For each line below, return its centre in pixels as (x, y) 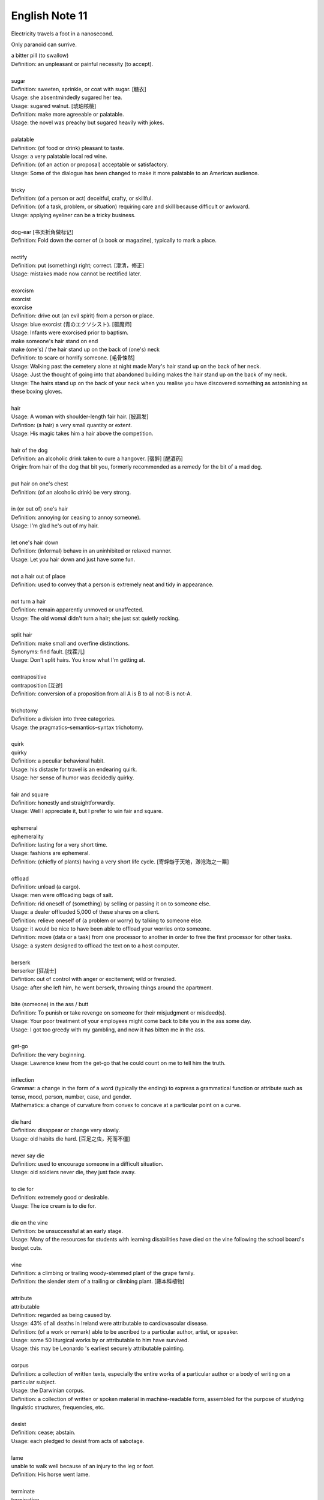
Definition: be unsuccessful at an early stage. (67, 1231)
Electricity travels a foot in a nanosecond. (62, 34)
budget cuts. (27, 1247)
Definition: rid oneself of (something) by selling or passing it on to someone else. (111, 904)
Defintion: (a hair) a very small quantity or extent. (72, 425)
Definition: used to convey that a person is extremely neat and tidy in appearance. (112, 584)
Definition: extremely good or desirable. (60, 1198)
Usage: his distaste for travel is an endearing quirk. (74, 769)
